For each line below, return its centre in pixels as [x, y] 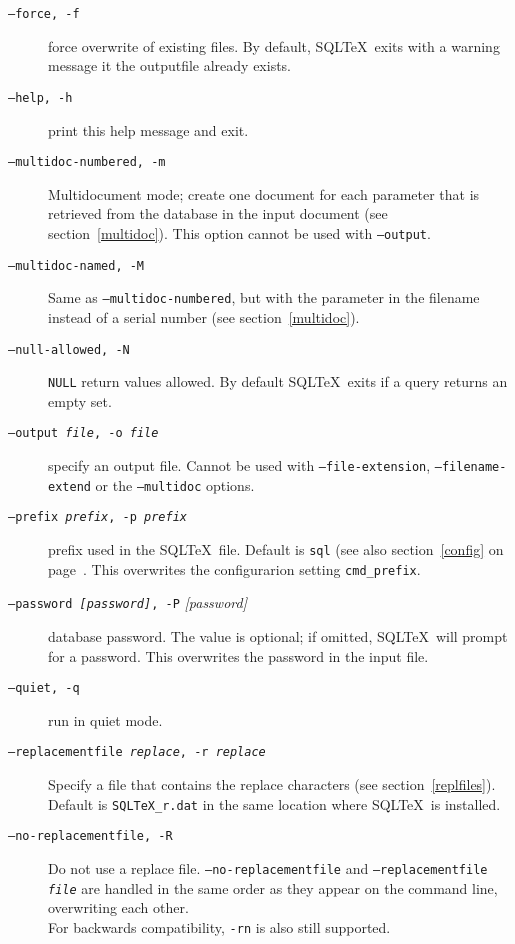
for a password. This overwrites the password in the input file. [238, 655]
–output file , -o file [83, 433]
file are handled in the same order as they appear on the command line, [273, 887]
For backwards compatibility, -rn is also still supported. [219, 926]
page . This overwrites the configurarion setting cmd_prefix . [234, 568]
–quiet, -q [44, 688]
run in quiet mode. [105, 719]
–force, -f [44, 14]
